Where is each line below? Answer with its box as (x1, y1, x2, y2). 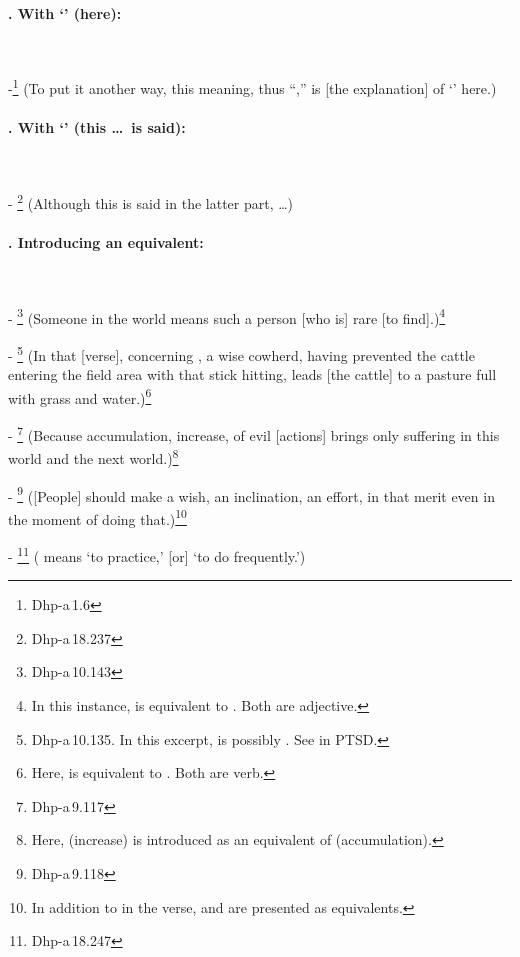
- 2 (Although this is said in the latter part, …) (8, 190, 294, 213)
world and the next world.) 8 (8, 445, 179, 468)
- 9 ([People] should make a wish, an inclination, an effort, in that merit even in (8, 482, 495, 506)
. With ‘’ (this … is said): (8, 117, 186, 138)
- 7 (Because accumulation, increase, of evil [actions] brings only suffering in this (8, 422, 500, 445)
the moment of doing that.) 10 (8, 505, 187, 529)
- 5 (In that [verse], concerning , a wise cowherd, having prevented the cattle (8, 341, 475, 365)
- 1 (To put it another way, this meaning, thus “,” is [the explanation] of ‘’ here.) (8, 75, 497, 99)
